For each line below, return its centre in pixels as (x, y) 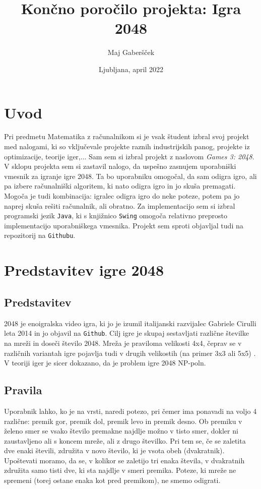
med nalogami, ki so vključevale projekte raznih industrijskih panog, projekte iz (127, 146)
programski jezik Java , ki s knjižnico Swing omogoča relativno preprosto (116, 216)
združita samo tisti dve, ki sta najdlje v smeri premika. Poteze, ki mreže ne (120, 470)
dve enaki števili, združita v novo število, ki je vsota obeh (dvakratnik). (114, 450)
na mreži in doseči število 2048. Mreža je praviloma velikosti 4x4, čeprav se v (123, 343)
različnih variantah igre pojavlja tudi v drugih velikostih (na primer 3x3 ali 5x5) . (130, 353)
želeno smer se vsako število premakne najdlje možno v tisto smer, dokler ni (121, 431)
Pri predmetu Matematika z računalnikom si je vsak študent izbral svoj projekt (127, 136)
